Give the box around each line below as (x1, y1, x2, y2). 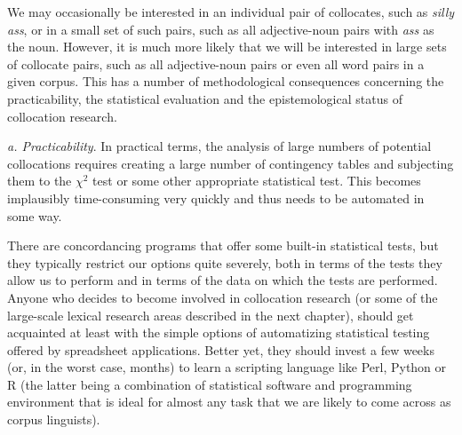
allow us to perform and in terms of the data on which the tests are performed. (7, 271, 438, 289)
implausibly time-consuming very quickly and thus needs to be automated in (7, 188, 425, 207)
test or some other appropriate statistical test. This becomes (92, 171, 421, 190)
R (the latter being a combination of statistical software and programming (7, 375, 412, 393)
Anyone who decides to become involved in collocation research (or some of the (7, 288, 438, 306)
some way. (7, 206, 62, 225)
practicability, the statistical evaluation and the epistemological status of (7, 89, 402, 107)
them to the (7, 171, 72, 190)
